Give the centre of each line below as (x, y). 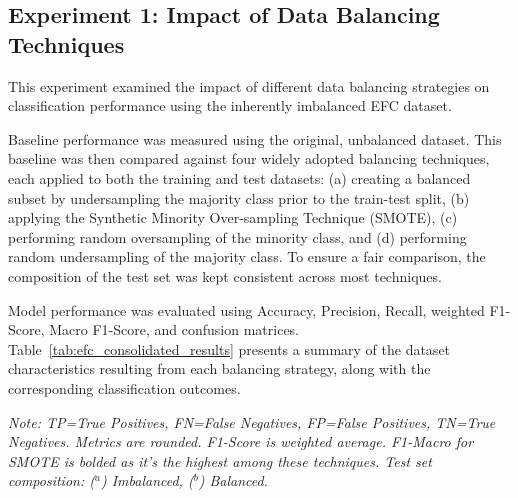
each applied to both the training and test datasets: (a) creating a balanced (239, 177)
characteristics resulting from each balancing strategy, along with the (219, 368)
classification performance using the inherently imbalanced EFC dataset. (230, 105)
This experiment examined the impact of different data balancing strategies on (249, 85)
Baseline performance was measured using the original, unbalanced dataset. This (255, 138)
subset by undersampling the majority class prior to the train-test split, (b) (239, 197)
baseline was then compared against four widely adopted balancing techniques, (249, 158)
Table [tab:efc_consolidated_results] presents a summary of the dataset (229, 348)
